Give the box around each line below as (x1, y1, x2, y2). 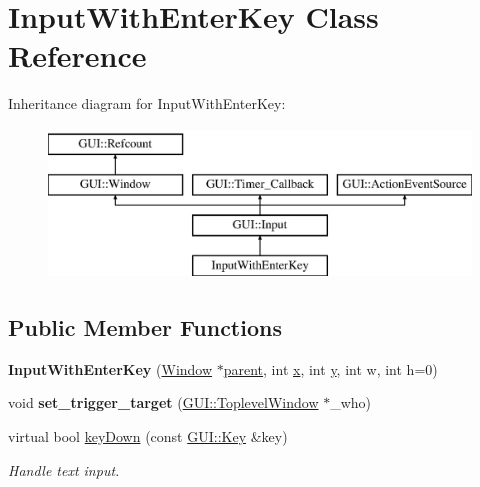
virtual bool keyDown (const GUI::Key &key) (8, 426, 288, 447)
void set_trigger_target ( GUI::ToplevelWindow (8, 392, 319, 413)
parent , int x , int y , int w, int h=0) (223, 358, 438, 379)
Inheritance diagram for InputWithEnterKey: (8, 93, 286, 114)
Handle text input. (8, 459, 120, 480)
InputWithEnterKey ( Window (8, 358, 213, 379)
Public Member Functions (8, 312, 282, 343)
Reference (8, 35, 147, 76)
